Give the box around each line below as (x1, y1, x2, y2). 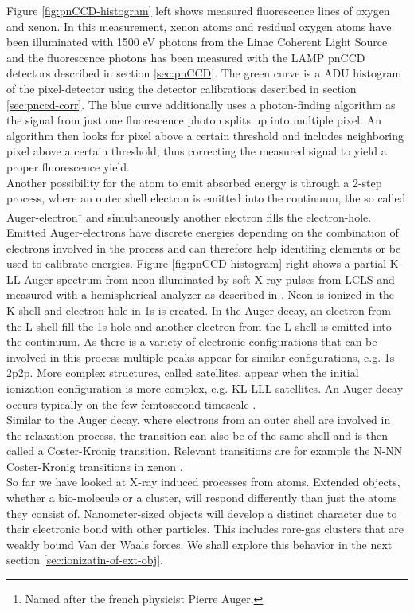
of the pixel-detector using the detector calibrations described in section (6, 80, 357, 96)
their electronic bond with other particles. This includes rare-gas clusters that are (6, 520, 404, 537)
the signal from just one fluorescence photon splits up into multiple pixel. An (6, 112, 382, 128)
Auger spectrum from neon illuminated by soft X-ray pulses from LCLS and (24, 270, 395, 287)
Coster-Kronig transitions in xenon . (6, 457, 183, 474)
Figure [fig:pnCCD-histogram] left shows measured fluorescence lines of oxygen (6, 2, 390, 18)
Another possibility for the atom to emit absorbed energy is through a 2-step (6, 174, 382, 190)
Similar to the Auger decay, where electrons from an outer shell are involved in (6, 411, 391, 428)
